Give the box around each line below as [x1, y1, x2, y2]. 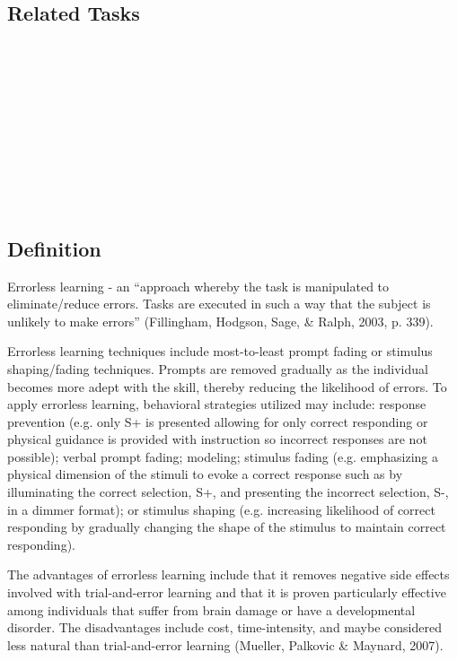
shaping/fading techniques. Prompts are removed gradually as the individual [7, 359, 428, 378]
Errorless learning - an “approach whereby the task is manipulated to [7, 276, 390, 295]
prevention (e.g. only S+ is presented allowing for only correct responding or [7, 412, 428, 431]
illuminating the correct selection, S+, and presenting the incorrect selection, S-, [7, 483, 449, 501]
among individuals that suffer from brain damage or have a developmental [7, 600, 416, 619]
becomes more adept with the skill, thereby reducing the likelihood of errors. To [7, 377, 447, 396]
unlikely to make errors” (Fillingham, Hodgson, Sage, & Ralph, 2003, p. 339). [7, 311, 434, 330]
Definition [7, 234, 101, 262]
